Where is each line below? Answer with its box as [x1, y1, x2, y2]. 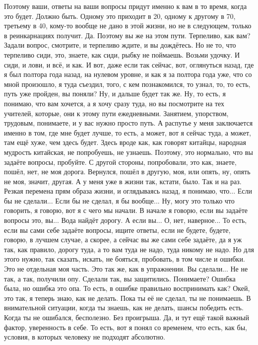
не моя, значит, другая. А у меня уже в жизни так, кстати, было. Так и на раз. [4, 176, 242, 186]
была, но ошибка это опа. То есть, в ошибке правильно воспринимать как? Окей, [4, 283, 250, 293]
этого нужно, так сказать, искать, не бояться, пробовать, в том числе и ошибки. [4, 254, 245, 264]
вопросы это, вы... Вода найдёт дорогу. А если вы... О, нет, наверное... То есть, [4, 215, 247, 225]
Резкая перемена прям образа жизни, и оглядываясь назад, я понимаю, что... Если [4, 186, 252, 196]
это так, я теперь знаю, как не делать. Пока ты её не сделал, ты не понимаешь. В [4, 292, 251, 303]
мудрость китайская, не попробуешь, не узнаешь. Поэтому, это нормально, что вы [4, 146, 253, 157]
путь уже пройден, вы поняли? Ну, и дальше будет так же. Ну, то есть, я [4, 88, 226, 99]
